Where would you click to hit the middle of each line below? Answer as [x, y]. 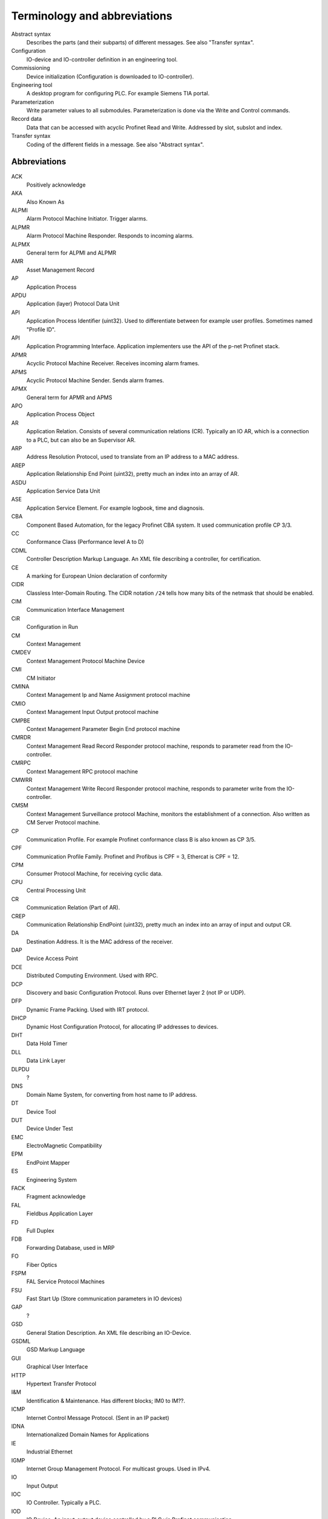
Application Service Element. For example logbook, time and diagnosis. [115, 508]
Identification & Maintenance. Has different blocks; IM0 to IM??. [106, 1401]
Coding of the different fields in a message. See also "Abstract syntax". [115, 144]
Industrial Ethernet [50, 1452]
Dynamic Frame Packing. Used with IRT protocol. [88, 1009]
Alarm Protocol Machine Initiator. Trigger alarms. [87, 219]
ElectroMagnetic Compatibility [64, 1146]
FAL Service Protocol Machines [66, 1281]
